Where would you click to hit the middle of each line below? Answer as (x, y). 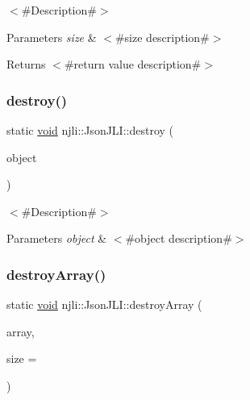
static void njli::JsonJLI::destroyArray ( (104, 304)
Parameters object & (57, 238)
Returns (26, 64)
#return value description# (133, 64)
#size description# (162, 37)
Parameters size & (52, 37)
